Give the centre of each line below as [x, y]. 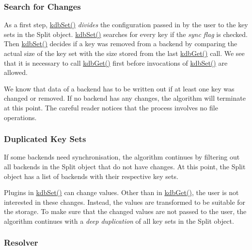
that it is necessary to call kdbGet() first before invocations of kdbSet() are [116, 62]
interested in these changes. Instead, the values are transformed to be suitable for [125, 202]
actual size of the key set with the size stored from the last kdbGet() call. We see [124, 53]
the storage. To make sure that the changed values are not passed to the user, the [125, 211]
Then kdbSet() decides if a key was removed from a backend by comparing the [121, 44]
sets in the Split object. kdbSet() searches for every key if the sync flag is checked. [126, 34]
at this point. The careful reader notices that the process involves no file [111, 107]
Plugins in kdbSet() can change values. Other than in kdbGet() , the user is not [121, 192]
